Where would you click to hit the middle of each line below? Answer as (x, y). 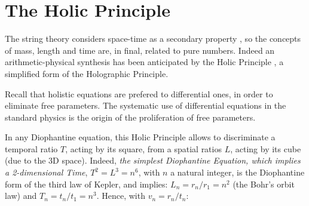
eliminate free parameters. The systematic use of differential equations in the (146, 105)
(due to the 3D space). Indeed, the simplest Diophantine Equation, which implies (153, 160)
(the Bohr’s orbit (264, 184)
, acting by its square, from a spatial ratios (143, 148)
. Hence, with (121, 196)
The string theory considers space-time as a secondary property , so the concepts (153, 39)
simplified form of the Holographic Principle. (87, 73)
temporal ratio (31, 148)
